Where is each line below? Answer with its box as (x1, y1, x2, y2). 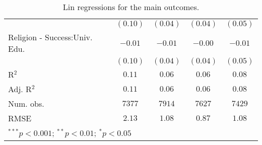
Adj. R (8, 83, 32, 95)
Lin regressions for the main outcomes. (62, 1, 200, 13)
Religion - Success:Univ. (8, 31, 93, 43)
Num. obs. (8, 98, 44, 109)
